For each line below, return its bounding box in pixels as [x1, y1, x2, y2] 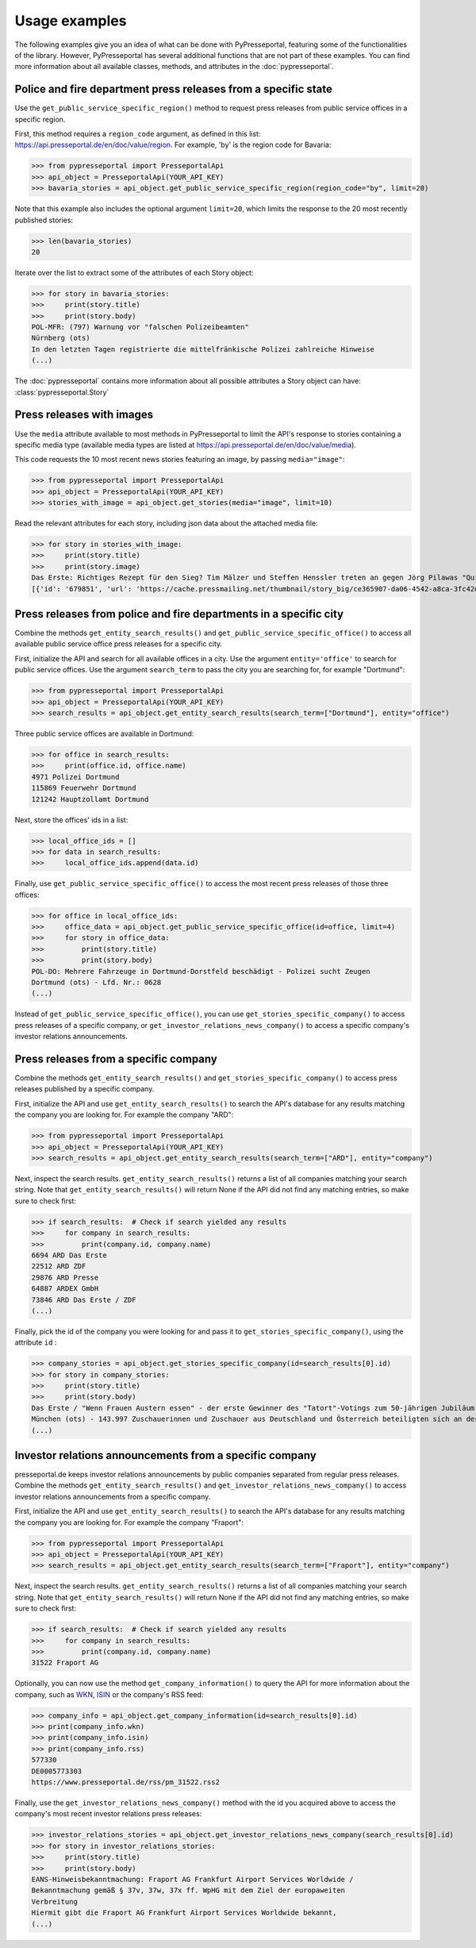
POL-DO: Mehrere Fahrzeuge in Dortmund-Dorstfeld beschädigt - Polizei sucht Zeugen [31, 967, 370, 976]
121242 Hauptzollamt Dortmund [31, 795, 149, 803]
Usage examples [14, 12, 127, 29]
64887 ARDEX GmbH [31, 1284, 99, 1293]
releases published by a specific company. [14, 1084, 155, 1094]
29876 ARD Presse [31, 1272, 99, 1282]
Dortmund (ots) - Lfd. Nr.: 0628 [31, 978, 162, 987]
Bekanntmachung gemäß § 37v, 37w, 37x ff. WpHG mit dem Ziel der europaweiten [31, 1886, 345, 1895]
